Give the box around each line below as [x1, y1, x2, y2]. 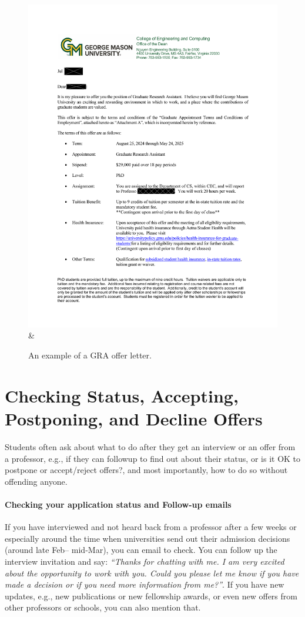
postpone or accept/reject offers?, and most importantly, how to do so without [5, 464, 288, 476]
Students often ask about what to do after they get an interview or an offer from [5, 440, 296, 452]
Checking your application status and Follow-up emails [5, 498, 232, 510]
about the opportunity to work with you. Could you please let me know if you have [5, 566, 299, 579]
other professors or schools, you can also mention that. [5, 601, 201, 613]
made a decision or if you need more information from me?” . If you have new [5, 578, 284, 591]
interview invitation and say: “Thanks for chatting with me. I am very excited [5, 555, 284, 567]
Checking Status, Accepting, [5, 383, 239, 407]
